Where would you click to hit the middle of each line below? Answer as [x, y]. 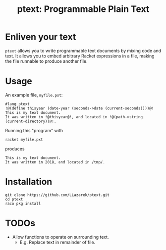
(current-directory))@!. [31, 121]
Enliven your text [41, 37]
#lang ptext [17, 104]
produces [15, 149]
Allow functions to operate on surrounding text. [60, 237]
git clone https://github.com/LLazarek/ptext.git [57, 195]
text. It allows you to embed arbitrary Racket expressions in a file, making [80, 56]
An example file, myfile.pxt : [34, 95]
